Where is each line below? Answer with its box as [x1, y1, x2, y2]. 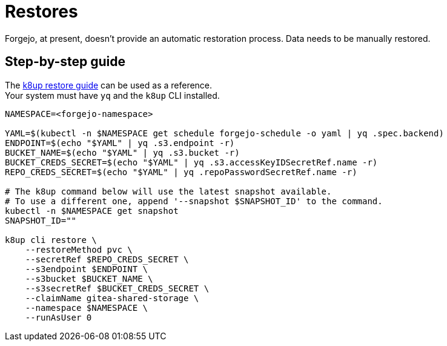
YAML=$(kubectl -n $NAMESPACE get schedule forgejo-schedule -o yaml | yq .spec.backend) [5, 128, 444, 138]
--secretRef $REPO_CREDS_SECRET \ [25, 254, 189, 264]
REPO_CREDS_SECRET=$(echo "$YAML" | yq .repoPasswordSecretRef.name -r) [5, 167, 357, 177]
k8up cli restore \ [5, 235, 97, 245]
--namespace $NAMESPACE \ [25, 302, 148, 313]
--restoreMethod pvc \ [25, 244, 133, 255]
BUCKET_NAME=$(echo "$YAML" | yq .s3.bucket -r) [5, 147, 240, 158]
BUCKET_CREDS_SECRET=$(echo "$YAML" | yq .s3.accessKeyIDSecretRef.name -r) [5, 157, 378, 167]
